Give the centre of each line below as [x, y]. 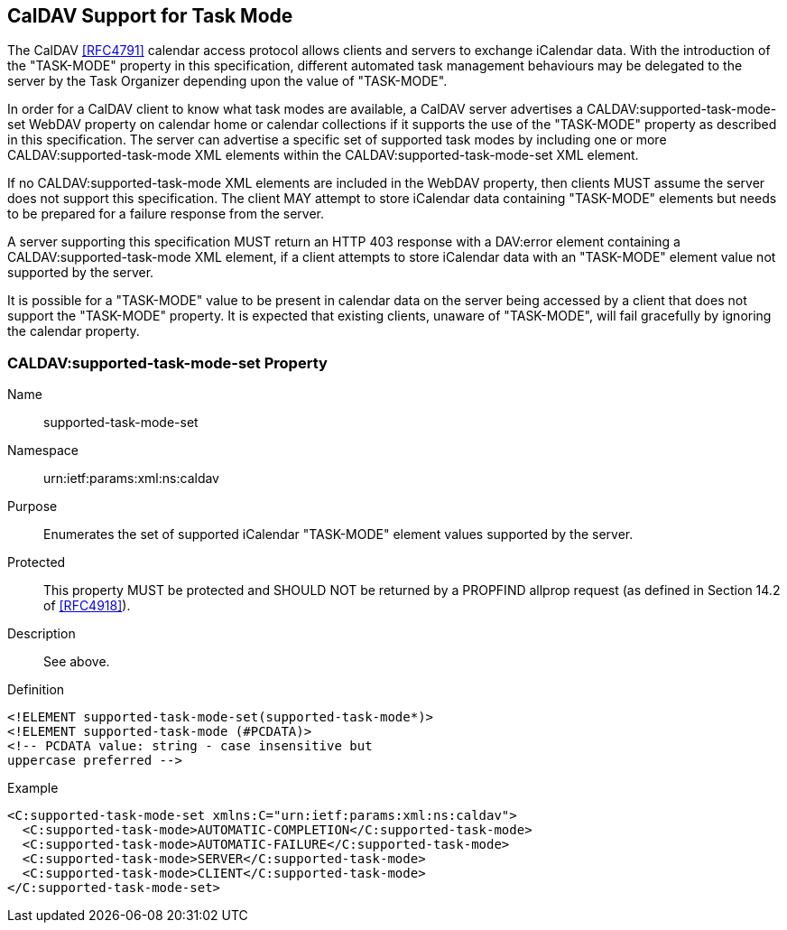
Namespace [43, 451]
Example [33, 788]
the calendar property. [74, 331]
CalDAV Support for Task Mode [150, 16]
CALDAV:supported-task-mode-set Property [167, 363]
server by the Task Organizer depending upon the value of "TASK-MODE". [227, 81]
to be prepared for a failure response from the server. [166, 214]
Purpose [32, 507]
